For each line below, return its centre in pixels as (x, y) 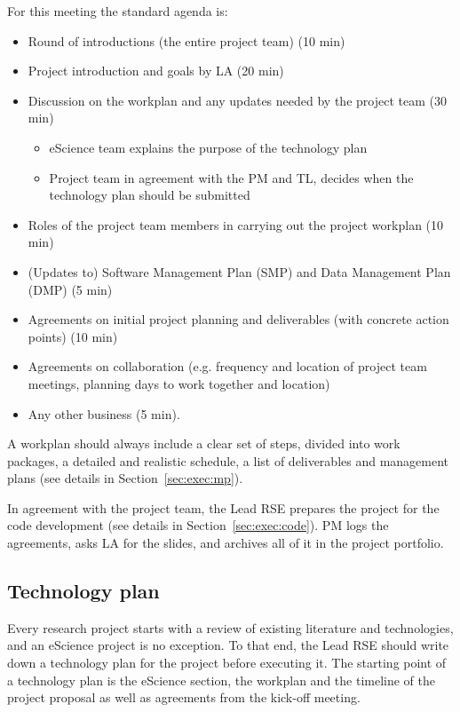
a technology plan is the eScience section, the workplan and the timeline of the (222, 680)
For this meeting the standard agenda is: (118, 11)
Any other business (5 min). (104, 413)
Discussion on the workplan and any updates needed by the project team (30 (237, 100)
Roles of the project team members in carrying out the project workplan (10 (236, 224)
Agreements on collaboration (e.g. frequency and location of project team (227, 366)
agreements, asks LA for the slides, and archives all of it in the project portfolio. (226, 543)
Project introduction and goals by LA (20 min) (156, 71)
